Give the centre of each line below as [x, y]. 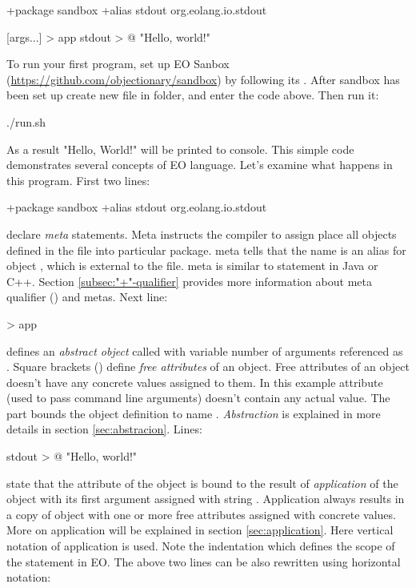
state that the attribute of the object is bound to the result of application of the [202, 483]
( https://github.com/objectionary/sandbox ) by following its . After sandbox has [203, 79]
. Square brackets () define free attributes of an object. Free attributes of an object [208, 366]
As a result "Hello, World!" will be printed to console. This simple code [180, 149]
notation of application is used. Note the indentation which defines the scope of [201, 546]
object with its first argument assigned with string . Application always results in [206, 499]
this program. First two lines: [78, 180]
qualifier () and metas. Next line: [87, 297]
